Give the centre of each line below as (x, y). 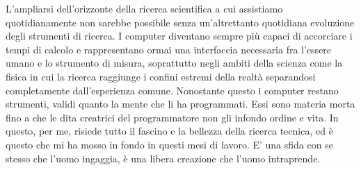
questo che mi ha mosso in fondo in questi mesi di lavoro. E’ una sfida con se (169, 144)
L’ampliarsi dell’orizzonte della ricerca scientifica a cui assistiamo (144, 8)
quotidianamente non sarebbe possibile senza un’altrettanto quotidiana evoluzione (180, 22)
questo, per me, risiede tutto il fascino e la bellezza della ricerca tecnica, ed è (169, 131)
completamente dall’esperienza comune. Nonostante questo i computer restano (172, 90)
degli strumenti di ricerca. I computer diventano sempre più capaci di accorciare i (179, 36)
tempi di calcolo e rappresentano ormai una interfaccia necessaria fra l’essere (169, 49)
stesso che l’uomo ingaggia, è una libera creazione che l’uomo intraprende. (163, 158)
